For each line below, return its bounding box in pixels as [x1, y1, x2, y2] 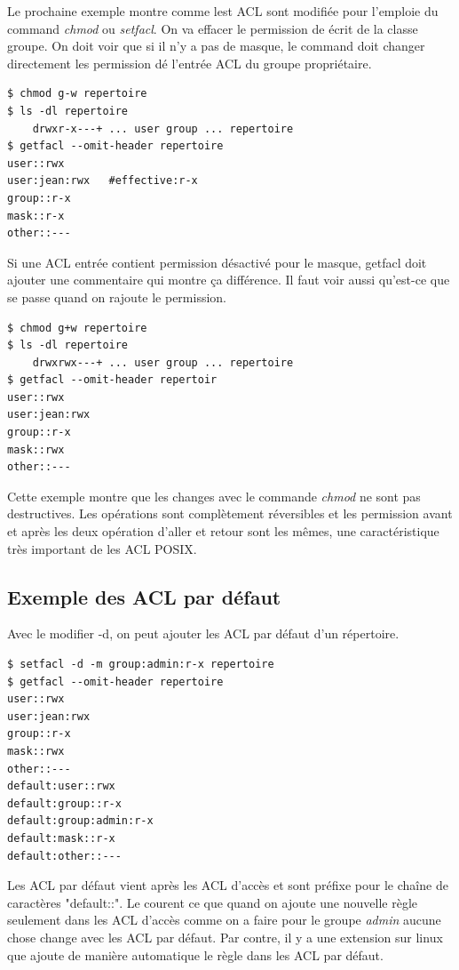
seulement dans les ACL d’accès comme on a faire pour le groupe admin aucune [7, 910, 441, 929]
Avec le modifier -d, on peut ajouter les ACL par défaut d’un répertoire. [7, 624, 400, 643]
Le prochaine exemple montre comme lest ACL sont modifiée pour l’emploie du [7, 2, 439, 20]
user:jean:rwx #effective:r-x [7, 174, 198, 188]
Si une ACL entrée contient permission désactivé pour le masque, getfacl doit [7, 253, 427, 271]
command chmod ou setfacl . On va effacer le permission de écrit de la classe [7, 19, 418, 37]
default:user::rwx [7, 780, 115, 793]
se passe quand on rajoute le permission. [7, 287, 227, 306]
